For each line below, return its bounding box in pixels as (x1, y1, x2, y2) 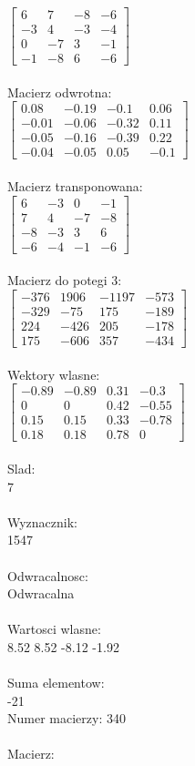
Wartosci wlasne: (7, 619, 101, 638)
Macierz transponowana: (7, 177, 143, 196)
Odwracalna (7, 584, 75, 603)
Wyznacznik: (7, 512, 78, 531)
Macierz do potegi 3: (7, 271, 122, 290)
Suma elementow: (7, 673, 105, 692)
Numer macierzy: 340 (7, 709, 126, 728)
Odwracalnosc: (7, 566, 88, 585)
